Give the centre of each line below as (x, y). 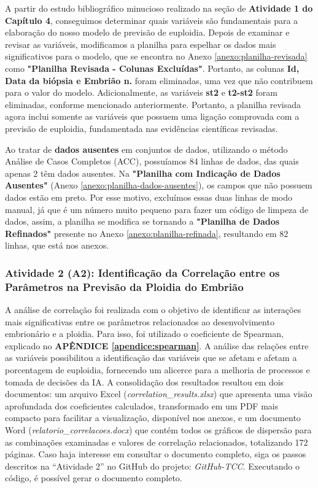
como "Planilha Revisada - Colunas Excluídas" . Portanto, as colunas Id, (152, 68)
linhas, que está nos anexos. (57, 245)
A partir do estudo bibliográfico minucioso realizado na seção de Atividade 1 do (159, 8)
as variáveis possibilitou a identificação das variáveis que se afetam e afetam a (151, 358)
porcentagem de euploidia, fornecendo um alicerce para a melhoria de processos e (157, 369)
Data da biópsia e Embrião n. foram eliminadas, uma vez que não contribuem (159, 80)
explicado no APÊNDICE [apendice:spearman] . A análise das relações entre (157, 345)
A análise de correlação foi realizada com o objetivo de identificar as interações (153, 310)
